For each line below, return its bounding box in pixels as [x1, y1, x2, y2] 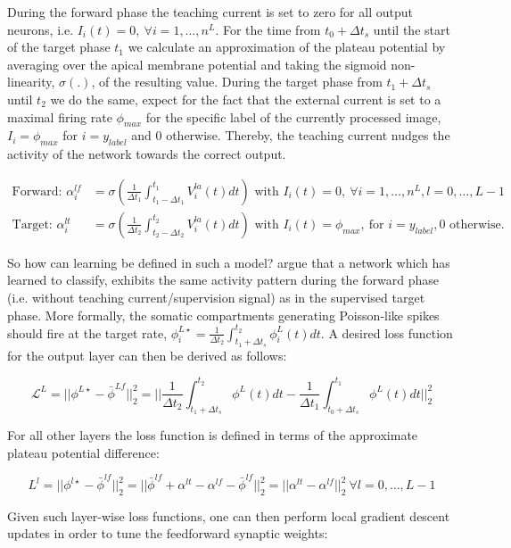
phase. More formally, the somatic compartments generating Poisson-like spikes [7, 305, 440, 324]
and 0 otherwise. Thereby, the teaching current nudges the [131, 126, 450, 145]
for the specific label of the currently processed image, [145, 107, 441, 126]
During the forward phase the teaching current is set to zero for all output [7, 3, 413, 21]
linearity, [7, 72, 55, 91]
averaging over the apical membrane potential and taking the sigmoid [7, 54, 387, 73]
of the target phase [7, 37, 111, 56]
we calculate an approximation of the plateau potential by [128, 37, 446, 56]
